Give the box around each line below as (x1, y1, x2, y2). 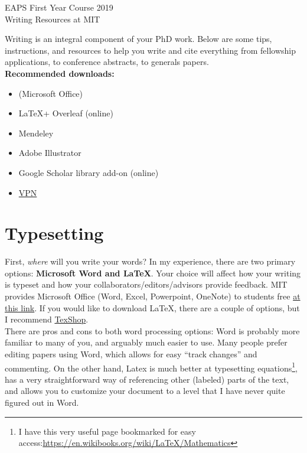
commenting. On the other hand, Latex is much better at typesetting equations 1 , (5, 360, 298, 374)
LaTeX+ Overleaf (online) (18, 107, 113, 119)
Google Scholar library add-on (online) (18, 166, 159, 178)
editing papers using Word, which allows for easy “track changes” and (5, 348, 257, 360)
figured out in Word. (5, 396, 79, 409)
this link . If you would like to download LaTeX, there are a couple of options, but (5, 301, 300, 314)
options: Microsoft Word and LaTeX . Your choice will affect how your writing (5, 266, 301, 279)
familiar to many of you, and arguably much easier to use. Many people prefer (5, 336, 288, 348)
